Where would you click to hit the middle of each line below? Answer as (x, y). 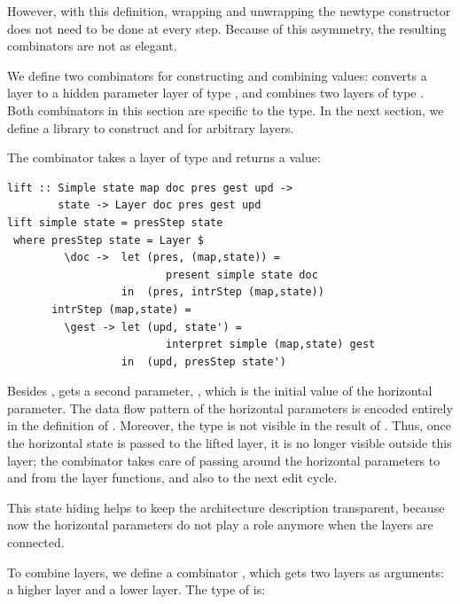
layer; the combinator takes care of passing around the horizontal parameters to (224, 460)
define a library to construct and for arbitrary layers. (151, 127)
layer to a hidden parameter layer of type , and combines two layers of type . (216, 93)
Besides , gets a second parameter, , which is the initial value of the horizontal (220, 391)
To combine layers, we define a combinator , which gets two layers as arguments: (226, 572)
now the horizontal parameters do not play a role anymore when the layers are (220, 525)
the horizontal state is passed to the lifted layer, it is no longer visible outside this (230, 443)
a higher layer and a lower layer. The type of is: (136, 589)
